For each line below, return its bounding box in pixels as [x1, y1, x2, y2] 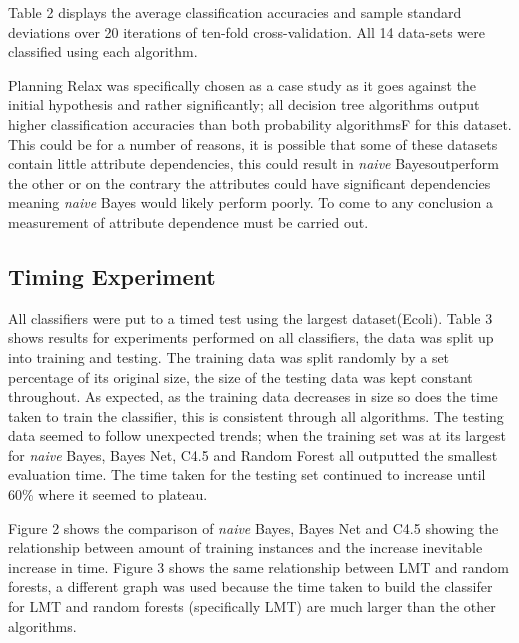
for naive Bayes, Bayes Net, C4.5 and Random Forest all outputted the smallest [8, 444, 498, 465]
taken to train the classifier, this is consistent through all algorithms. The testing [8, 405, 504, 426]
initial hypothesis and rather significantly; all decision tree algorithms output [8, 94, 480, 115]
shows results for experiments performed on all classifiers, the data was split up [8, 327, 494, 348]
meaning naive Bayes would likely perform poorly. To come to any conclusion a [8, 192, 493, 213]
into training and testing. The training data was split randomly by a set [8, 346, 450, 367]
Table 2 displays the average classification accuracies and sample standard [8, 2, 462, 22]
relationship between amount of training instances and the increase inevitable [8, 537, 483, 558]
